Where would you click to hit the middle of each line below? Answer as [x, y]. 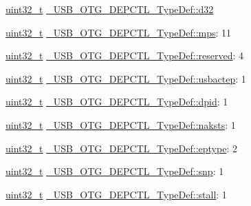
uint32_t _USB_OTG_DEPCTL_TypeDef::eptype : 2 [121, 148]
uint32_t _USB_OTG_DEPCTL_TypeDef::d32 [110, 9]
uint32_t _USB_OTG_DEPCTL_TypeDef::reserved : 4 [125, 55]
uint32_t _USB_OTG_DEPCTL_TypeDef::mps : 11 [119, 32]
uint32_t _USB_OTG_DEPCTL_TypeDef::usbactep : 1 [126, 78]
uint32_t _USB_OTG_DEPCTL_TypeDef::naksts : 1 [121, 124]
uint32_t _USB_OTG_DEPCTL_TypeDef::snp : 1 [115, 171]
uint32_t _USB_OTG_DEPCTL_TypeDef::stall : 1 [116, 194]
